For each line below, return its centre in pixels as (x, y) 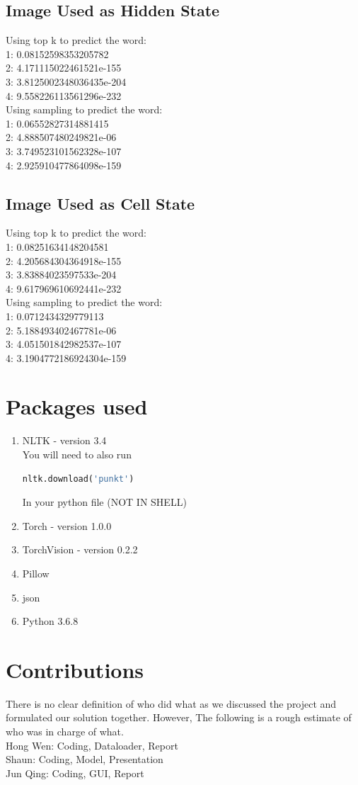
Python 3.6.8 (50, 621)
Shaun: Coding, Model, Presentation (85, 759)
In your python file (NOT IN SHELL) (104, 502)
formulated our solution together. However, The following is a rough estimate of (179, 717)
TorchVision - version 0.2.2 (80, 549)
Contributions (75, 669)
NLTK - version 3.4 (64, 440)
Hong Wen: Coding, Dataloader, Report (92, 745)
